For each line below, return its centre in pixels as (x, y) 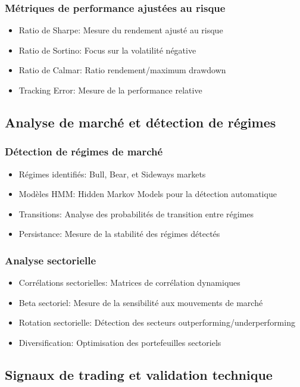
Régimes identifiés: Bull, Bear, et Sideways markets (112, 174)
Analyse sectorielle (51, 260)
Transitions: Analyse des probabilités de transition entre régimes (136, 213)
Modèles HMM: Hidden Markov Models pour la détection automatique (148, 194)
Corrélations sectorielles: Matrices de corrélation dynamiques (129, 283)
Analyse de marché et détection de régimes (140, 122)
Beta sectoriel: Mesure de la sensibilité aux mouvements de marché (141, 302)
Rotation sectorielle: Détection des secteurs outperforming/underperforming (157, 322)
